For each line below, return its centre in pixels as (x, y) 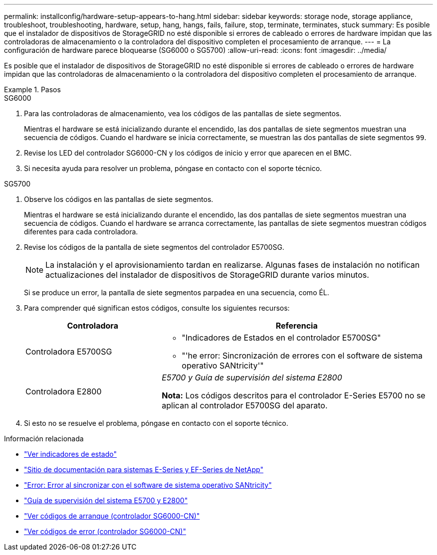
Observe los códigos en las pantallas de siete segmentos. (119, 199)
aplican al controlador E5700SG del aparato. (245, 405)
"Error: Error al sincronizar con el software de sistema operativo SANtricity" (148, 485)
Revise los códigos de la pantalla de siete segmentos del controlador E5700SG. (154, 247)
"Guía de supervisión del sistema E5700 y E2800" (106, 500)
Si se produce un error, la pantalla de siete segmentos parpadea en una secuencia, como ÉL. (177, 292)
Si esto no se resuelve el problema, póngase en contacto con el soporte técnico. (156, 423)
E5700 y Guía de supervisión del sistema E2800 (252, 377)
